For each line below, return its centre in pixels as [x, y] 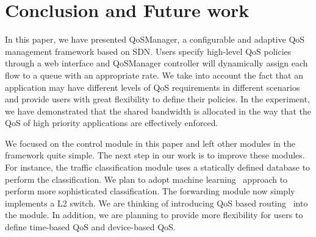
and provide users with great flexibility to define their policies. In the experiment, [157, 99]
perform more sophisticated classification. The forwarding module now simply [150, 191]
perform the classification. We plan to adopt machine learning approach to [146, 179]
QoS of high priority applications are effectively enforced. [112, 123]
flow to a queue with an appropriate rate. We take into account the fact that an [154, 75]
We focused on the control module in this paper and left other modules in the [150, 143]
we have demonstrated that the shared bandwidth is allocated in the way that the [158, 111]
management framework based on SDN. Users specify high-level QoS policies [148, 51]
